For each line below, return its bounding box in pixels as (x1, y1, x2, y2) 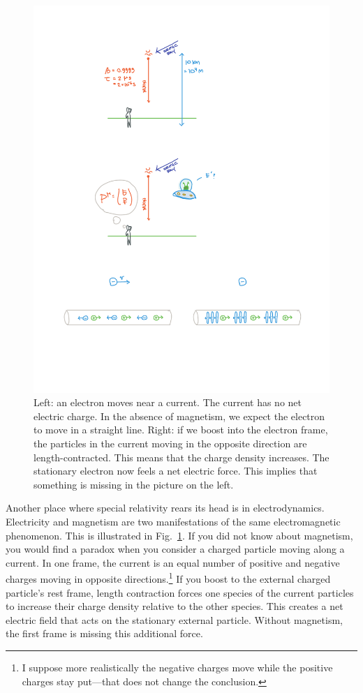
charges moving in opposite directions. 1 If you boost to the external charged (6, 569, 331, 586)
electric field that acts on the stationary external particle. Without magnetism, (6, 612, 343, 627)
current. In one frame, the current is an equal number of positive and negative (6, 555, 340, 569)
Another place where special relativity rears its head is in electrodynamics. (6, 500, 325, 515)
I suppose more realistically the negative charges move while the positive (22, 660, 333, 674)
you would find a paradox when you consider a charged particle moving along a (6, 542, 345, 556)
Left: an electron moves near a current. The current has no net (34, 395, 302, 410)
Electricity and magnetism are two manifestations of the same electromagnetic (6, 514, 341, 528)
